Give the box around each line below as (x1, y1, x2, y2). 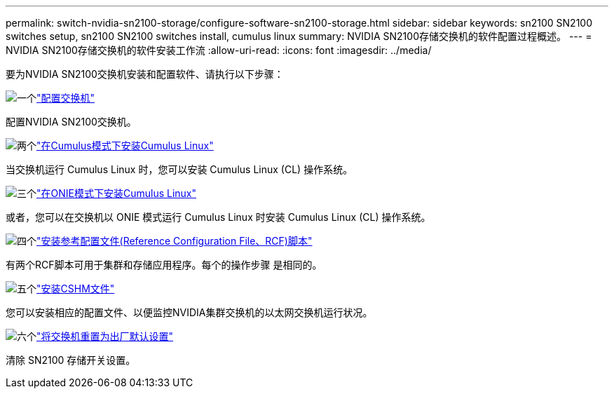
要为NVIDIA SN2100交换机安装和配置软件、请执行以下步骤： (6, 68, 284, 80)
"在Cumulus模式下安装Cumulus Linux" (36, 140, 214, 151)
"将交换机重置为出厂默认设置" (36, 330, 174, 342)
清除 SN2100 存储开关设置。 (6, 354, 136, 366)
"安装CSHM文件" (36, 283, 115, 294)
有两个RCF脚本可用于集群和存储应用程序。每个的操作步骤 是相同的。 (6, 259, 322, 271)
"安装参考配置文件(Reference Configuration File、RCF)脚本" (36, 235, 313, 247)
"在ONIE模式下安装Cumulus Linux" (36, 187, 197, 199)
